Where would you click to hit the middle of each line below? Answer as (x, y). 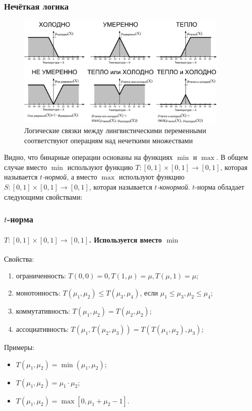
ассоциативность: (42, 329)
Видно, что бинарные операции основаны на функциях (88, 157)
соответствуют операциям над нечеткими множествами (109, 140)
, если (149, 292)
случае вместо (26, 167)
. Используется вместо (125, 239)
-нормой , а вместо (70, 177)
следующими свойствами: (43, 196)
